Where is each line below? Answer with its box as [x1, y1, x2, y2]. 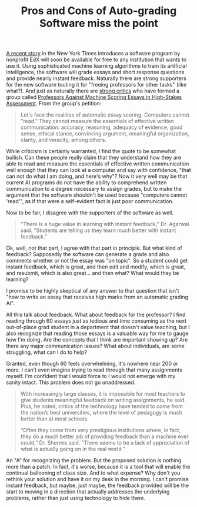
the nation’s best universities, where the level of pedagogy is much [20, 409, 182, 416]
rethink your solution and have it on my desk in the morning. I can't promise [6, 476, 189, 483]
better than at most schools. [20, 415, 89, 422]
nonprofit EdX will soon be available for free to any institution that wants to [6, 56, 187, 63]
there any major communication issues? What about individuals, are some [6, 343, 185, 350]
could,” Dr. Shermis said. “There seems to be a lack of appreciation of [20, 439, 190, 446]
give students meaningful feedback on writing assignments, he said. [20, 396, 186, 404]
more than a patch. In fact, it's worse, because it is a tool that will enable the [6, 463, 191, 470]
